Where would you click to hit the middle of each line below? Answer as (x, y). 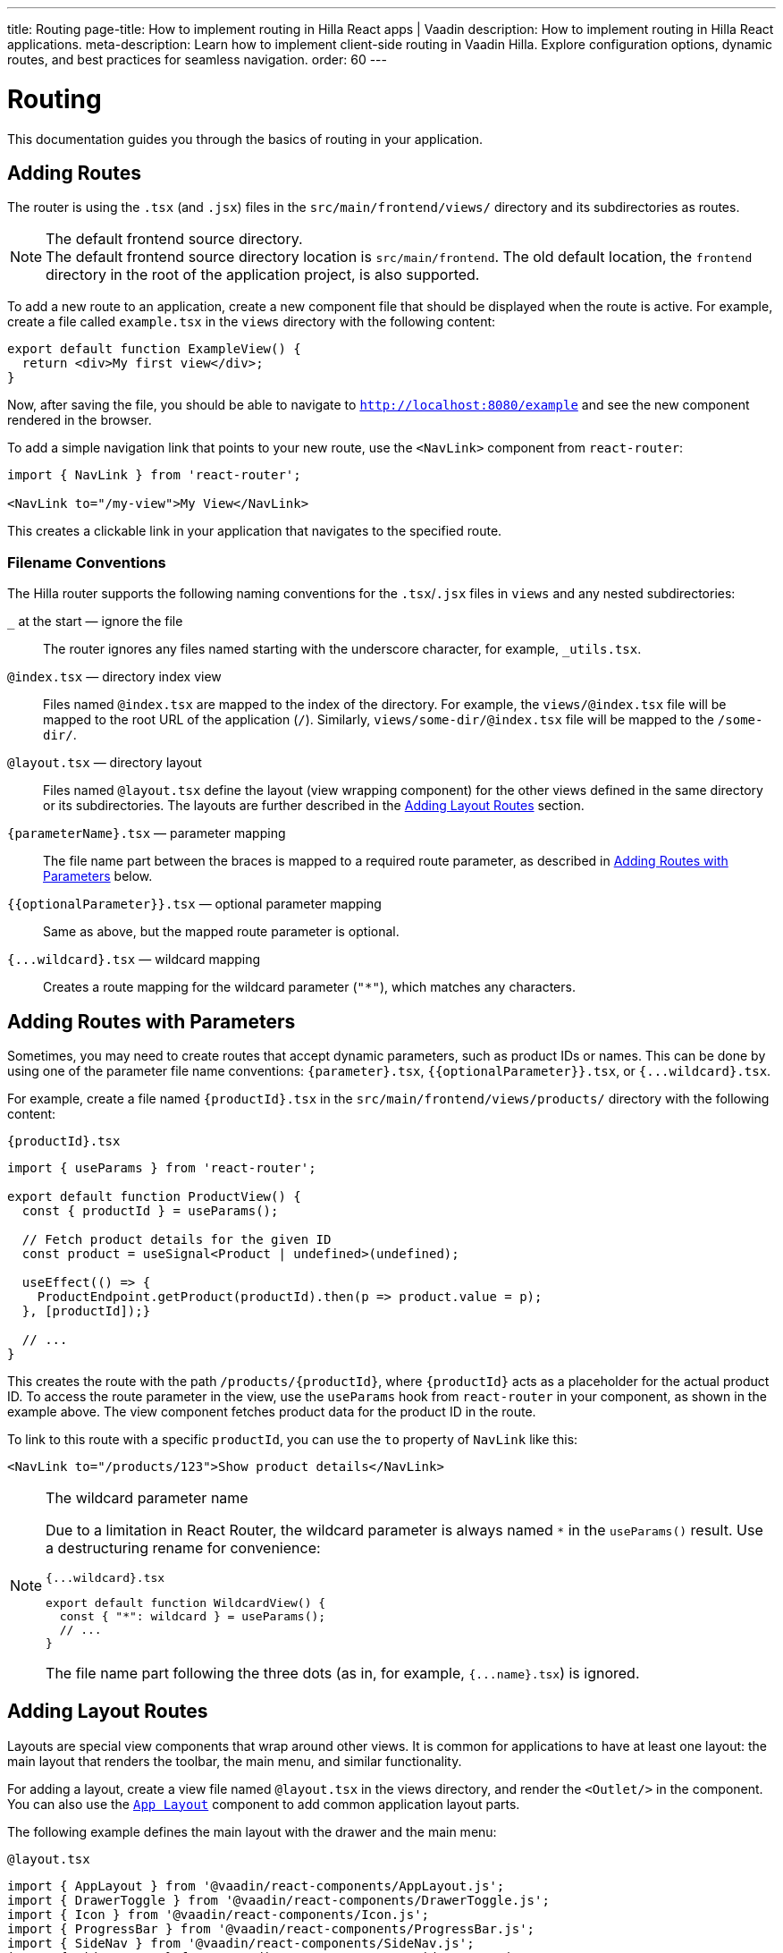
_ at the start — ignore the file (95, 621)
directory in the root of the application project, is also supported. (263, 275)
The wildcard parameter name (147, 1497)
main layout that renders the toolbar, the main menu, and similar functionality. (235, 1761)
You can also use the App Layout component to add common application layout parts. (264, 1804)
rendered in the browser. (80, 420)
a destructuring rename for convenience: (183, 1547)
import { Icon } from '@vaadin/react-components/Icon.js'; (219, 1914)
